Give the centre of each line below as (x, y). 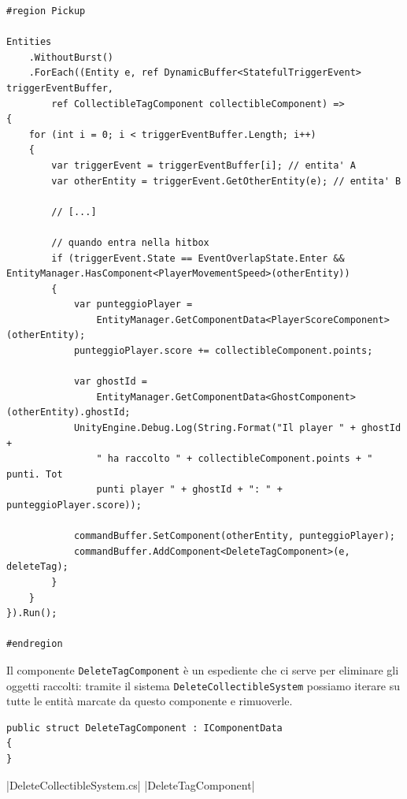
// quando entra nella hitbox (130, 242)
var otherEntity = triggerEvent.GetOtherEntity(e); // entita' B (226, 181)
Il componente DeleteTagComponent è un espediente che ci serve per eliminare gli (203, 669)
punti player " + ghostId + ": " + (189, 490)
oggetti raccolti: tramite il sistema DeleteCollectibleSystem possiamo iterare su (203, 685)
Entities (29, 42)
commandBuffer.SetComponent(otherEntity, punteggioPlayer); (234, 536)
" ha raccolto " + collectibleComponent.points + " (235, 459)
